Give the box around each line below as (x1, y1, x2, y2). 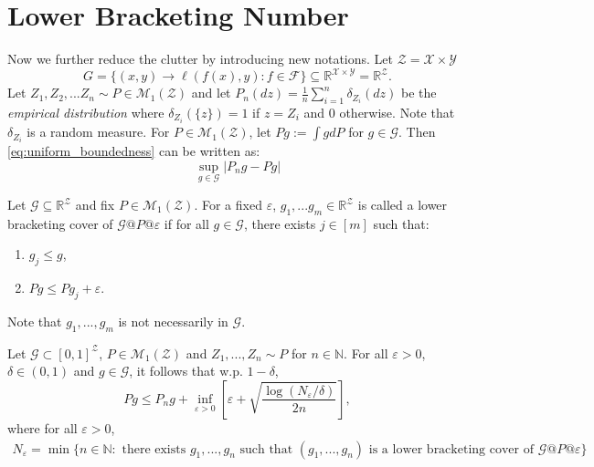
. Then (398, 122, 436, 141)
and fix (75, 195, 115, 214)
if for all (164, 213, 209, 233)
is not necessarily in (118, 312, 228, 330)
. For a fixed (194, 195, 262, 214)
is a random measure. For (27, 122, 170, 141)
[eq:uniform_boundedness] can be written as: (7, 141, 260, 161)
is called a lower (357, 195, 448, 214)
